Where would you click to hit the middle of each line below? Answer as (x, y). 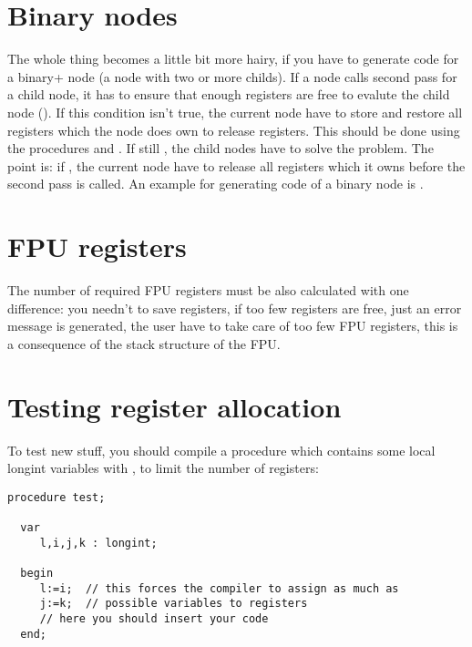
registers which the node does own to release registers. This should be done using (234, 130)
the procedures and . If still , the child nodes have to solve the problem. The (221, 148)
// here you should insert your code (154, 618)
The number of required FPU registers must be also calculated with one (208, 290)
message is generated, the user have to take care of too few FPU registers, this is (233, 326)
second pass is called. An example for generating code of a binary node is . (215, 184)
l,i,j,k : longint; (98, 543)
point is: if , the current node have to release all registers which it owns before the (236, 165)
